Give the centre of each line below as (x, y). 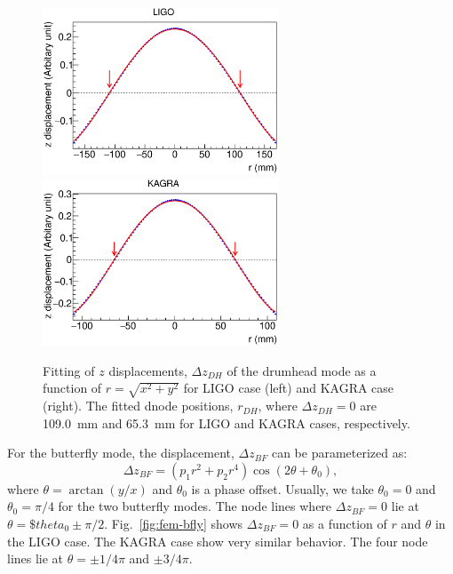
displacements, (148, 370)
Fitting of (69, 370)
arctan (86, 490)
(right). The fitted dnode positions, (138, 406)
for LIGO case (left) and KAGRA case (289, 388)
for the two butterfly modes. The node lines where (195, 506)
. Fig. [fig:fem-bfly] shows (174, 524)
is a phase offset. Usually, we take (282, 488)
